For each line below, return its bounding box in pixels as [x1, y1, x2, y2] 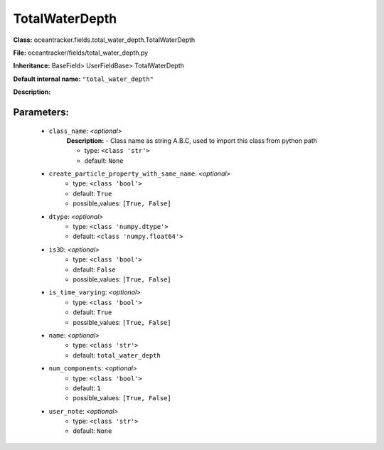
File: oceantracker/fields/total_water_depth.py [13, 48, 149, 57]
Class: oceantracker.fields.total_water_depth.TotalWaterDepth [13, 36, 196, 44]
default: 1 [73, 384, 101, 392]
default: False [73, 265, 117, 274]
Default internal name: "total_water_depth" [13, 75, 154, 83]
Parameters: [13, 106, 69, 118]
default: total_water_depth [73, 350, 161, 359]
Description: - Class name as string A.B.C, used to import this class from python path [66, 136, 318, 145]
